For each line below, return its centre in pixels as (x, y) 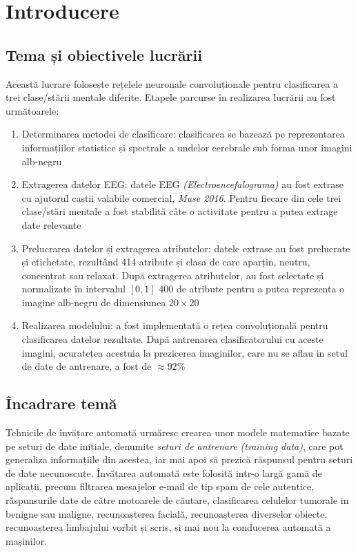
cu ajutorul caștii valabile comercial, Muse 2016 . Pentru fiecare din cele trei (181, 197)
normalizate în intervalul (74, 289)
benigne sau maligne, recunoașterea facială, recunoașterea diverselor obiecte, (167, 513)
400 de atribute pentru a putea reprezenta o (252, 289)
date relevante (51, 224)
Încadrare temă (61, 403)
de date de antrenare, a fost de (87, 366)
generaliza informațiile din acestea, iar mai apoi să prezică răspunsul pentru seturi (179, 459)
